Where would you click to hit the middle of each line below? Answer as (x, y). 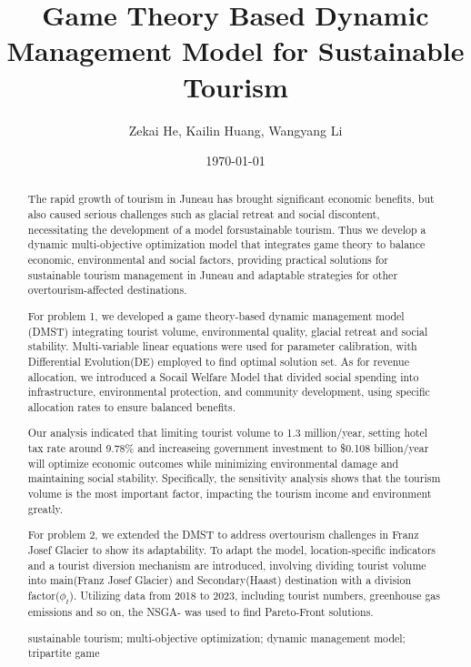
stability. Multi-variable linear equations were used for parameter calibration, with (222, 346)
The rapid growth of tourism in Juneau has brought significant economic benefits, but (231, 199)
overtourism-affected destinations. (107, 290)
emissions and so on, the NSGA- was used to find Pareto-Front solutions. (200, 612)
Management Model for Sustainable (235, 51)
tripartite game (64, 653)
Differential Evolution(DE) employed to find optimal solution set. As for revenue (218, 361)
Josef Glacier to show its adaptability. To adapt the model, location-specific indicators (232, 549)
